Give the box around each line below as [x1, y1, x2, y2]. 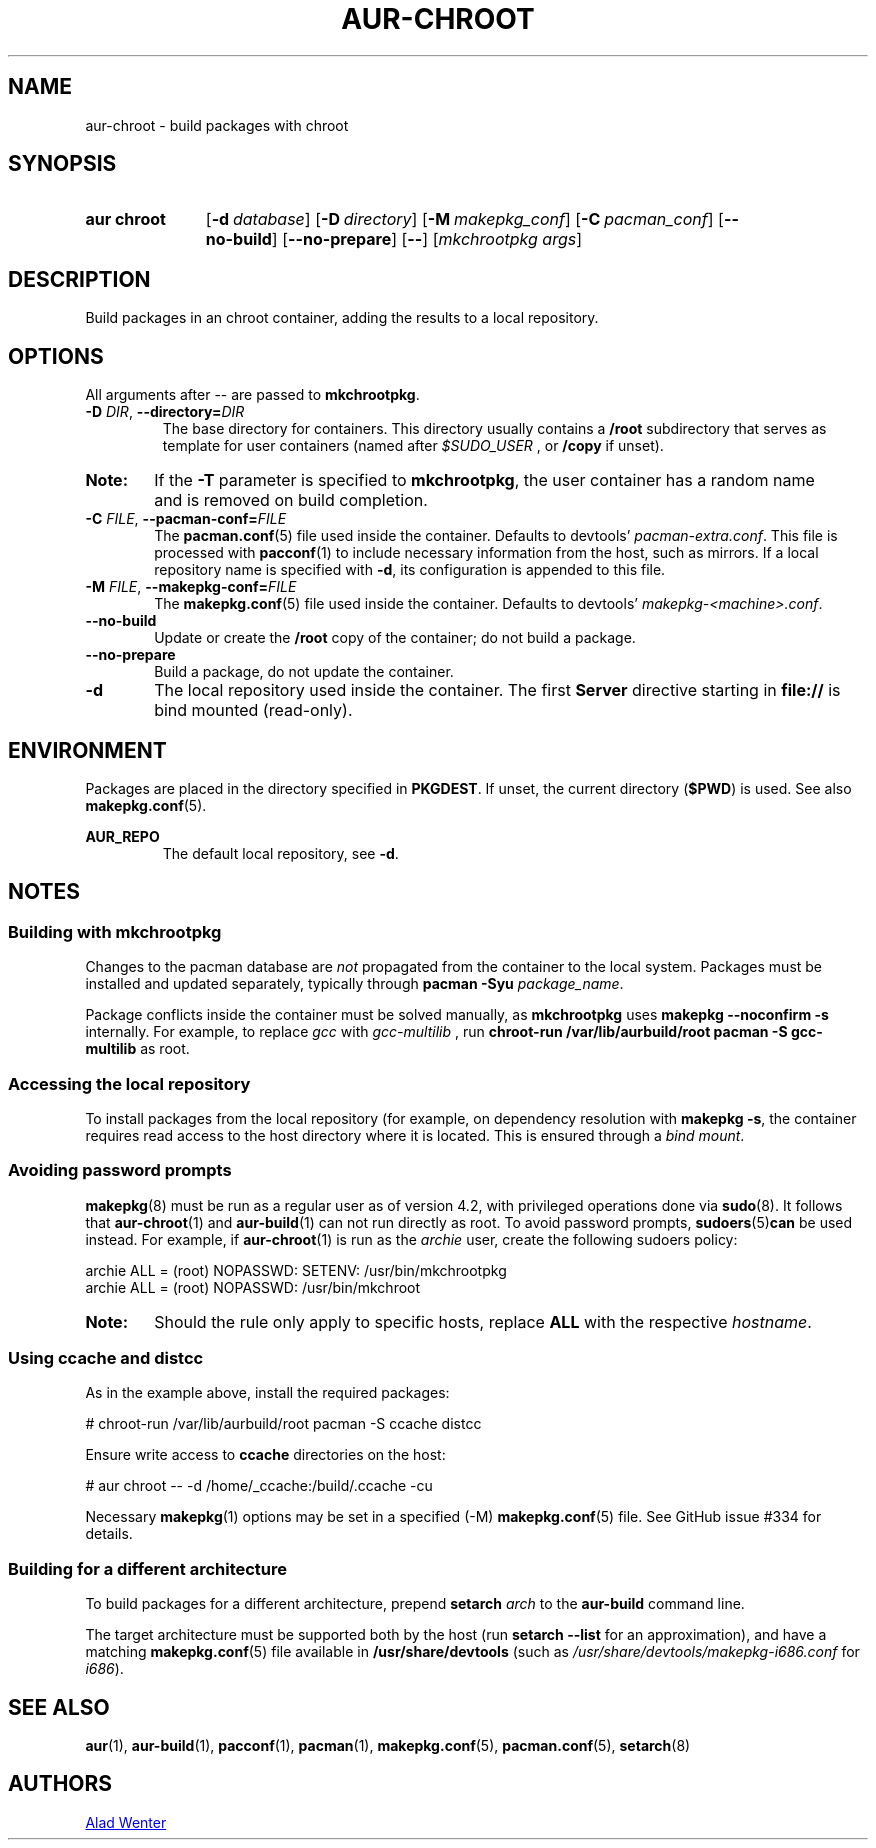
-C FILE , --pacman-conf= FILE [85, 510, 287, 528]
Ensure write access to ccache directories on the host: [85, 1446, 446, 1464]
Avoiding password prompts [8, 1160, 232, 1181]
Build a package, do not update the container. [154, 663, 454, 681]
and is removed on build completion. [154, 490, 428, 511]
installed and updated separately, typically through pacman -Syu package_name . [85, 975, 624, 993]
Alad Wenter [85, 1813, 167, 1831]
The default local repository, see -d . [162, 844, 399, 862]
